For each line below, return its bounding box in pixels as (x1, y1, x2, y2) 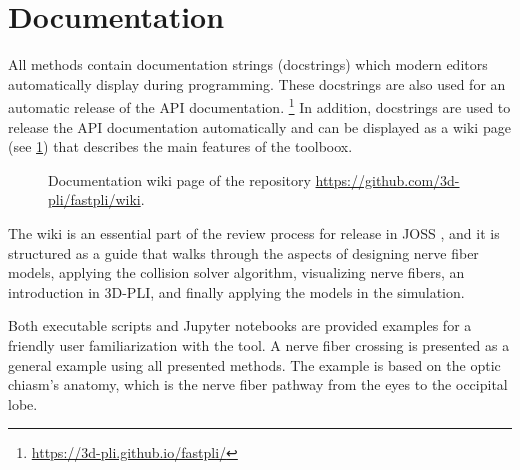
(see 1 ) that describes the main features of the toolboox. (8, 136, 353, 157)
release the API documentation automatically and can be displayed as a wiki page (8, 116, 511, 137)
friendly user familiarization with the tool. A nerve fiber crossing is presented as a (8, 334, 510, 355)
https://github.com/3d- (315, 169, 460, 190)
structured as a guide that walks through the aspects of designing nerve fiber (8, 242, 479, 263)
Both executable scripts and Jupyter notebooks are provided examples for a (8, 315, 472, 336)
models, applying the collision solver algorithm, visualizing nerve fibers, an (8, 262, 465, 283)
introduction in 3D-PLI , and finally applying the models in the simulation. (8, 281, 465, 302)
